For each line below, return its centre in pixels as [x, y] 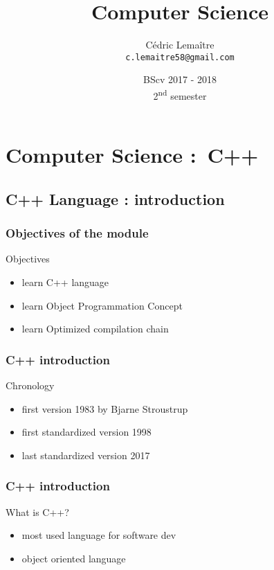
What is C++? [37, 511]
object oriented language [74, 558]
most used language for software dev [99, 535]
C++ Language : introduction [115, 198]
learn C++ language [65, 282]
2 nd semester [180, 94]
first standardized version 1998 [86, 432]
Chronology [30, 385]
